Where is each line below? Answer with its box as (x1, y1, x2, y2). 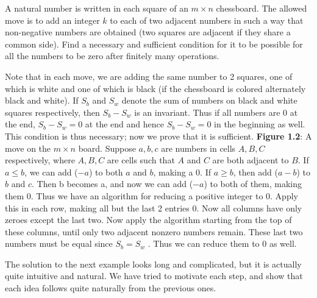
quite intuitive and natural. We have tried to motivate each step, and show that (5, 269, 303, 282)
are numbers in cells (161, 141, 236, 154)
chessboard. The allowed (216, 2, 307, 14)
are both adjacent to (212, 154, 289, 166)
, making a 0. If (153, 165, 212, 178)
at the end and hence (85, 118, 164, 130)
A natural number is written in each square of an (5, 2, 188, 14)
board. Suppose (78, 141, 136, 154)
